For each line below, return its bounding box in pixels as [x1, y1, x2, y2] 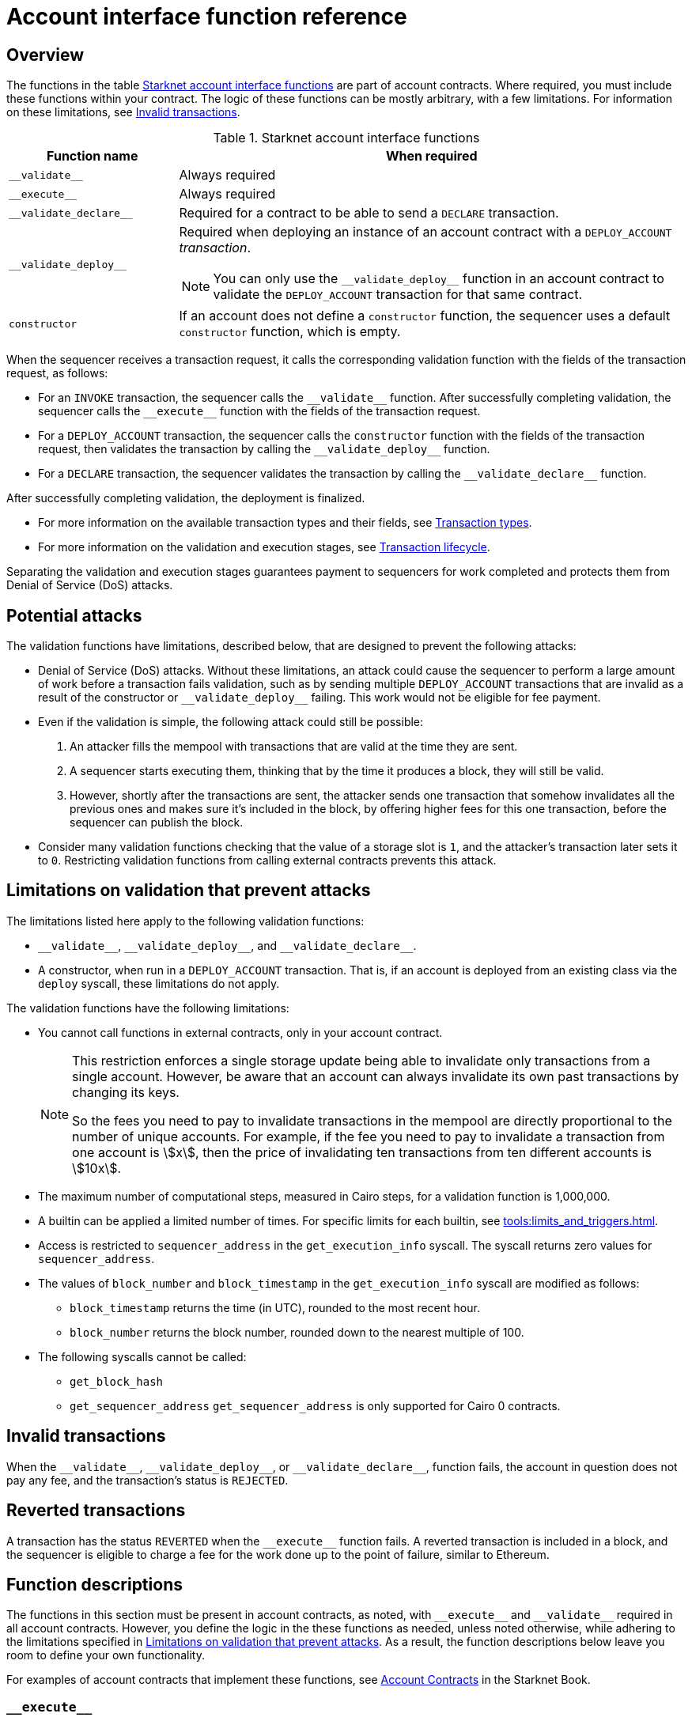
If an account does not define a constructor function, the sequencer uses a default [179, 308, 671, 324]
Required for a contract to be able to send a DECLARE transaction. [179, 205, 559, 221]
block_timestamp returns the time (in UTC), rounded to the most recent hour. [70, 1300, 480, 1314]
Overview [6, 44, 85, 65]
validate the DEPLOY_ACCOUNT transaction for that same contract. [213, 286, 583, 303]
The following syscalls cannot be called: [38, 1349, 247, 1364]
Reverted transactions [6, 1500, 186, 1521]
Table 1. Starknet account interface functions [213, 130, 480, 146]
